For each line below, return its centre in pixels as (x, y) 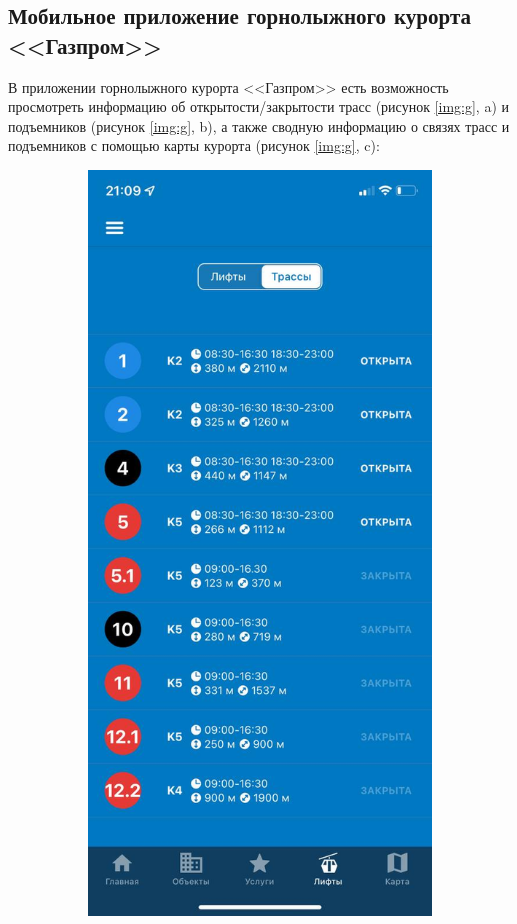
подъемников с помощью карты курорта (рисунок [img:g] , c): (194, 145)
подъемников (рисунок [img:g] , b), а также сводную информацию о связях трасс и (259, 125)
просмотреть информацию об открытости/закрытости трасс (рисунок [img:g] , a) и (258, 106)
